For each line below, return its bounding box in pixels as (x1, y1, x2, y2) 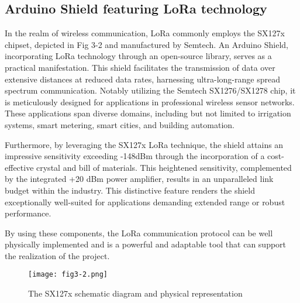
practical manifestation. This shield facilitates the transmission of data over (5, 61, 275, 73)
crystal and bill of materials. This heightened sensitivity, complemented (36, 161, 292, 173)
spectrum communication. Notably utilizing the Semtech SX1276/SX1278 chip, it (5, 84, 296, 97)
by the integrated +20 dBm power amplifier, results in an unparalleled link (5, 173, 274, 185)
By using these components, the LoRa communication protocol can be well (5, 226, 273, 239)
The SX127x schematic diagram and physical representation (28, 287, 243, 299)
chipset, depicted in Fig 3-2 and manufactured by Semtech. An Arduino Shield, (5, 38, 288, 50)
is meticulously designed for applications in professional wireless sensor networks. (5, 95, 295, 108)
